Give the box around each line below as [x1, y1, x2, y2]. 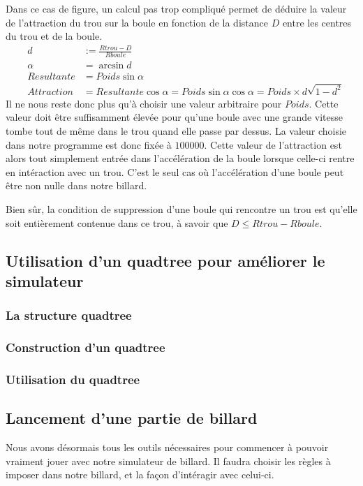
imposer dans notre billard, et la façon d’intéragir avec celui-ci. [6, 467, 274, 482]
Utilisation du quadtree [6, 370, 140, 388]
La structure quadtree [6, 307, 132, 324]
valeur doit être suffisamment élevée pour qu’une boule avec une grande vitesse [6, 110, 343, 124]
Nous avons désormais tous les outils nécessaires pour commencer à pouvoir [6, 440, 329, 455]
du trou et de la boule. [6, 29, 103, 43]
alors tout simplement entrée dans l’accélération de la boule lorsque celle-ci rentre [6, 151, 355, 165]
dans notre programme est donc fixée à [6, 137, 172, 152]
